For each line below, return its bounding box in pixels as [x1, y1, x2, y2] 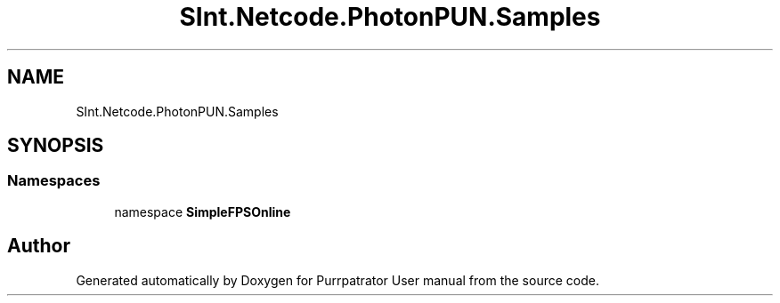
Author [7, 235, 70, 258]
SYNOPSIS [7, 134, 104, 157]
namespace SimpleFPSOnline [114, 203, 291, 219]
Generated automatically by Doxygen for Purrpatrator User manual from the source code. [76, 272, 599, 288]
